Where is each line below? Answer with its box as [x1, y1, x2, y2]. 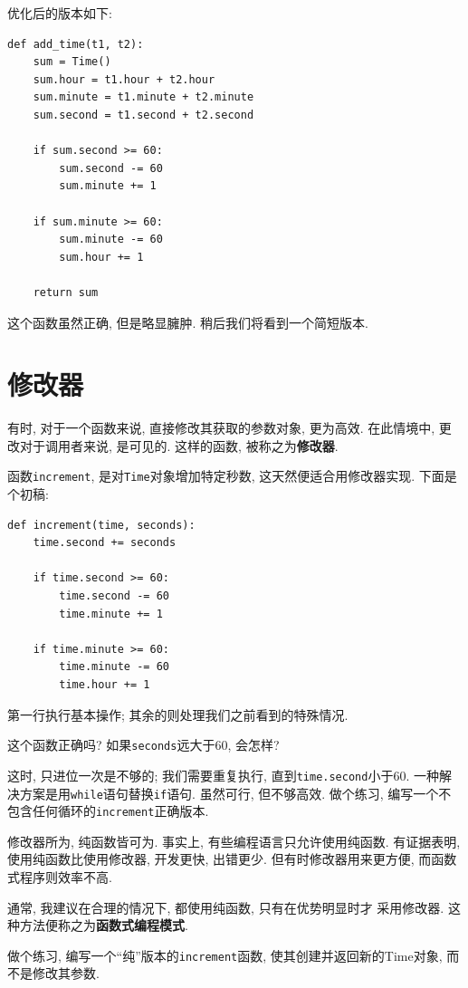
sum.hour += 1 [59, 250, 144, 264]
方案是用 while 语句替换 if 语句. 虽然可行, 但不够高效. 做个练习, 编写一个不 [19, 783, 452, 802]
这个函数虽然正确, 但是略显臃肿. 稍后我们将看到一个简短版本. [7, 312, 368, 331]
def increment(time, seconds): [7, 518, 196, 532]
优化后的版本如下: [7, 4, 112, 22]
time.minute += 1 [59, 607, 163, 620]
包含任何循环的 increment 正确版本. [7, 801, 209, 820]
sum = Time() [33, 55, 111, 69]
